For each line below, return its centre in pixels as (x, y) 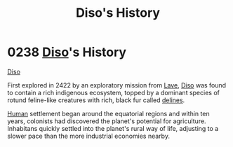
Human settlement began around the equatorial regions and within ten (108, 113)
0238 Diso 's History (67, 52)
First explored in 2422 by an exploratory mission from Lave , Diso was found (117, 85)
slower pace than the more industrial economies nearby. (89, 136)
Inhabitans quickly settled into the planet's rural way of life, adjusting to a (113, 128)
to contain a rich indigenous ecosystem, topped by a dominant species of (113, 92)
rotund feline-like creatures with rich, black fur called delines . (96, 100)
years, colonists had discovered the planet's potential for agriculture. (107, 121)
